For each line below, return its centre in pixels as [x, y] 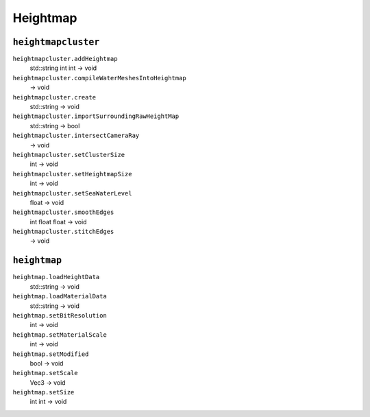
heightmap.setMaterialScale [60, 335]
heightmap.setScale [45, 373]
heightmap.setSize [44, 392]
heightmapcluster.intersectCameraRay [76, 136]
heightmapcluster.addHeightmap [65, 59]
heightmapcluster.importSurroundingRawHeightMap [96, 116]
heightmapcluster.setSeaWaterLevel [73, 193]
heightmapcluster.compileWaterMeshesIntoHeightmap [99, 78]
